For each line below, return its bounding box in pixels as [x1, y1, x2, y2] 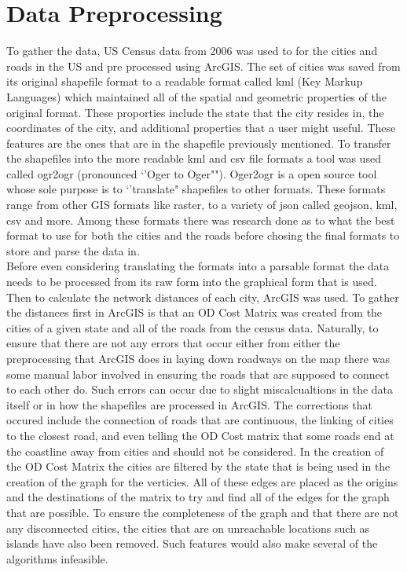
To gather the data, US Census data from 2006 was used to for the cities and [6, 42, 378, 59]
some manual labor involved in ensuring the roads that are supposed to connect [6, 365, 390, 382]
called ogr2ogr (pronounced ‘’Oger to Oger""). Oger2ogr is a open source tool [6, 165, 377, 181]
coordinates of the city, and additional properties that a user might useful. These [6, 119, 396, 136]
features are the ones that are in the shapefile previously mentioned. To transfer [6, 134, 391, 151]
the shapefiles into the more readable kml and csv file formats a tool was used [6, 150, 381, 167]
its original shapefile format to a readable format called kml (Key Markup [6, 73, 363, 90]
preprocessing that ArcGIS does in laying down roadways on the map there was [6, 350, 390, 366]
